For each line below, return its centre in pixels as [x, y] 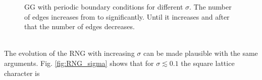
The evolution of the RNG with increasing [69, 53]
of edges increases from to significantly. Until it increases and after [127, 16]
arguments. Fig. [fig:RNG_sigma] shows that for [79, 63]
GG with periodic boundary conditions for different [104, 7]
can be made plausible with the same [200, 53]
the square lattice [208, 63]
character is [22, 73]
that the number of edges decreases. [80, 26]
